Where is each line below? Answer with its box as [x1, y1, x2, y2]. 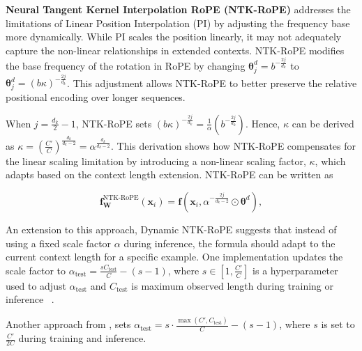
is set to [321, 317, 355, 331]
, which [315, 153, 346, 168]
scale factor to [6, 263, 66, 277]
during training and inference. [18, 331, 146, 345]
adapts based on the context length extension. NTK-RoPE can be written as [6, 167, 333, 182]
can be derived [292, 116, 354, 130]
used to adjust [6, 278, 66, 292]
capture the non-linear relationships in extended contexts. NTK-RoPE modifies [6, 42, 345, 57]
